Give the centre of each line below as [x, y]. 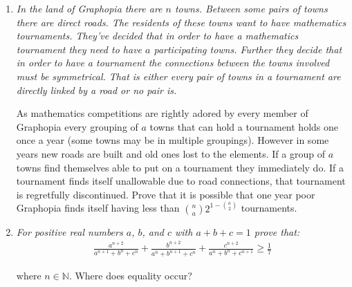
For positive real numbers [70, 231]
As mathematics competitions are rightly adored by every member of [162, 113]
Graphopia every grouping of [77, 126]
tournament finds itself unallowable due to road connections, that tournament [181, 181]
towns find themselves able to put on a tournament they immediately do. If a [180, 167]
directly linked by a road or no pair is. [96, 90]
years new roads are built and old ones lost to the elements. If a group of [170, 153]
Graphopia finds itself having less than [98, 208]
